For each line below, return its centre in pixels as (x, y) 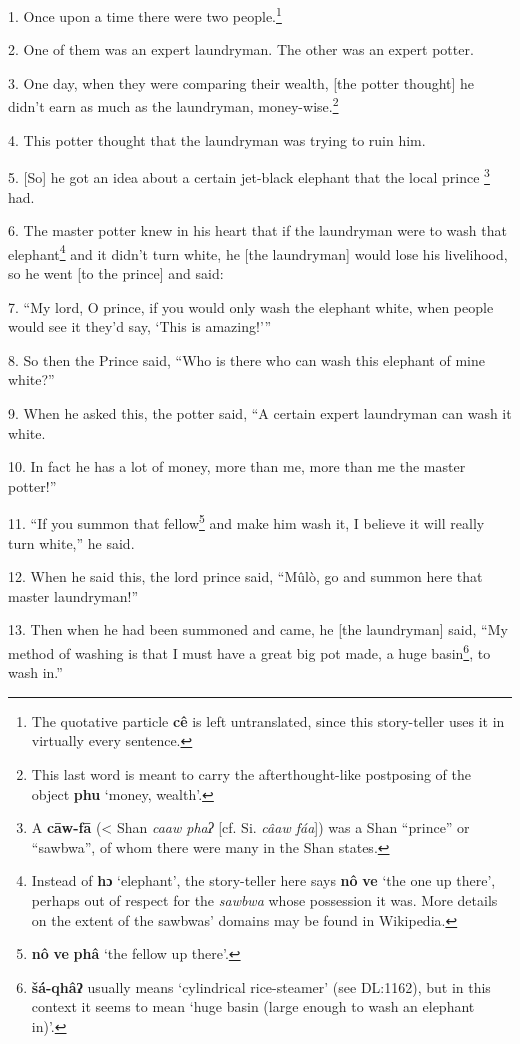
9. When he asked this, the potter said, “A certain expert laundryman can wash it (260, 412)
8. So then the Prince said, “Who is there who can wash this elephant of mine (246, 359)
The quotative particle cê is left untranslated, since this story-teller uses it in (268, 720)
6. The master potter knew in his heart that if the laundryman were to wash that (257, 230)
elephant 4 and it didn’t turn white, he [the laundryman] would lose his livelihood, (258, 252)
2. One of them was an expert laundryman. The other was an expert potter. (241, 49)
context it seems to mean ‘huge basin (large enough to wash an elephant (253, 1006)
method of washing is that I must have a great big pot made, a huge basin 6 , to (249, 651)
